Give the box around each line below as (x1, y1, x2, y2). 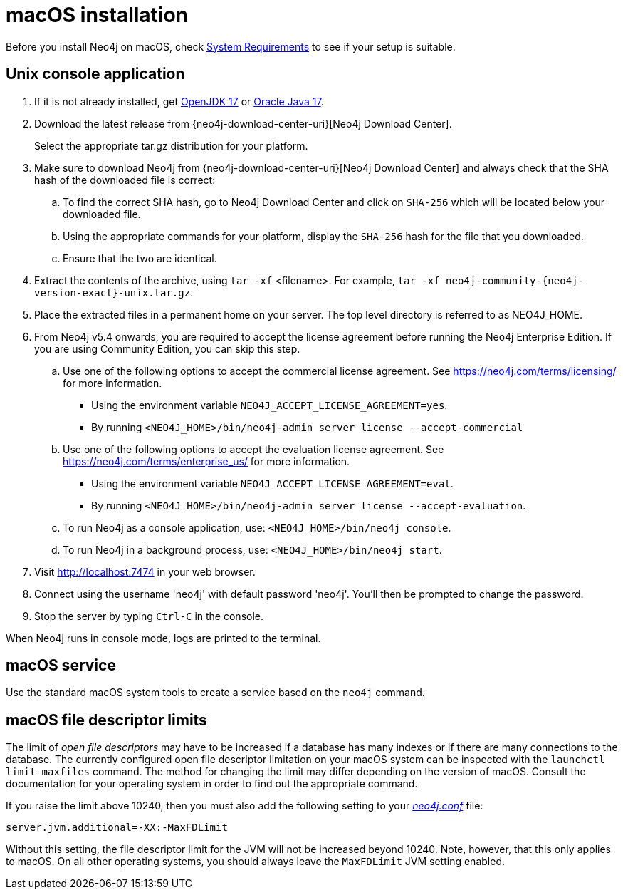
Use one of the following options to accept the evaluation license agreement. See (63, 443, 444, 455)
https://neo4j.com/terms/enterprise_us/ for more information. (63, 455, 350, 467)
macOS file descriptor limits (6, 710, 207, 729)
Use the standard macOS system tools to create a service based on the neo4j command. (6, 686, 425, 699)
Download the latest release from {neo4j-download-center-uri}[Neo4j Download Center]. (34, 117, 452, 130)
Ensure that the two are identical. (63, 252, 217, 264)
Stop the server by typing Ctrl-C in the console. (34, 609, 263, 622)
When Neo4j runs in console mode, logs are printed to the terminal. (6, 631, 321, 644)
